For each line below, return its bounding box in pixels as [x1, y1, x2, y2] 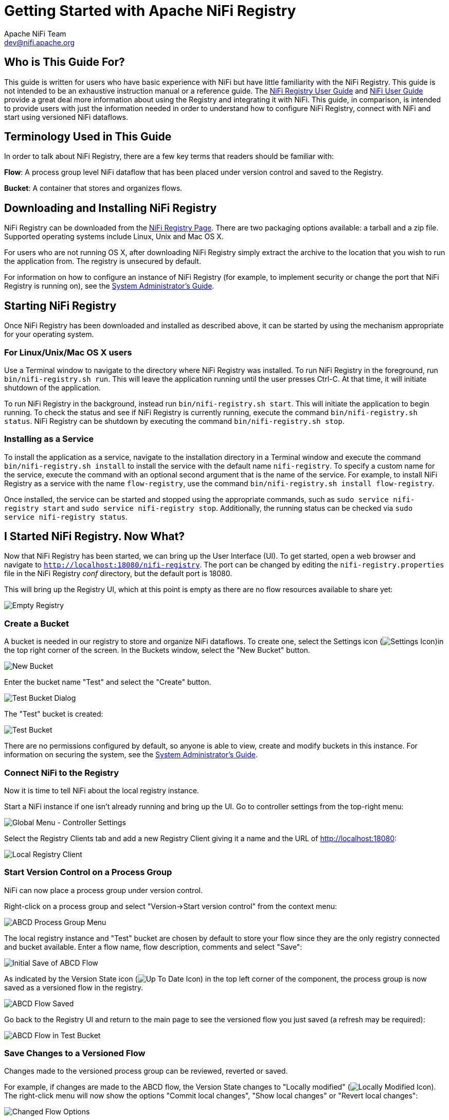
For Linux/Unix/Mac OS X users [4, 347, 132, 358]
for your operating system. [4, 330, 94, 339]
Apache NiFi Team [4, 29, 66, 38]
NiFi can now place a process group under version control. [4, 885, 203, 895]
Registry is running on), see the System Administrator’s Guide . [4, 281, 214, 291]
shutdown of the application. [4, 383, 101, 392]
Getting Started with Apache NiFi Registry [4, 2, 296, 20]
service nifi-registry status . [4, 512, 128, 521]
